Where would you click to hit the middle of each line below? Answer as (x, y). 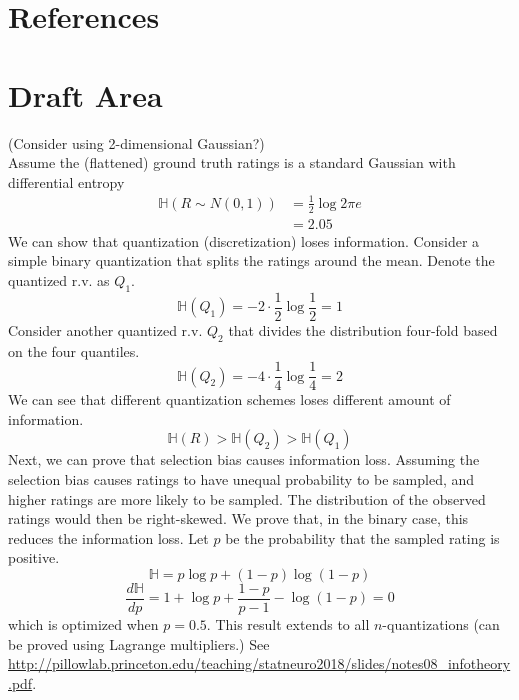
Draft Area (85, 94)
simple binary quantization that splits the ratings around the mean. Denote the (251, 260)
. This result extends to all (288, 624)
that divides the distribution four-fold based (363, 329)
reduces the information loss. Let (108, 537)
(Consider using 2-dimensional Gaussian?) (136, 142)
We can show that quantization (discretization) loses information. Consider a (244, 240)
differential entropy (66, 181)
